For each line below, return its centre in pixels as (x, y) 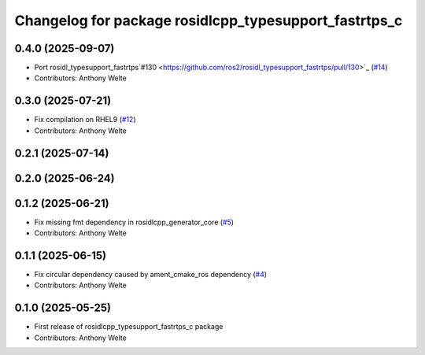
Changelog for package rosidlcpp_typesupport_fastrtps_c (209, 20)
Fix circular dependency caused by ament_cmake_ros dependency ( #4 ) (151, 274)
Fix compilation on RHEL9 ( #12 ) (85, 120)
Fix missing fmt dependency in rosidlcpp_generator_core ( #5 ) (134, 222)
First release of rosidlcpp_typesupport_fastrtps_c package (129, 327)
